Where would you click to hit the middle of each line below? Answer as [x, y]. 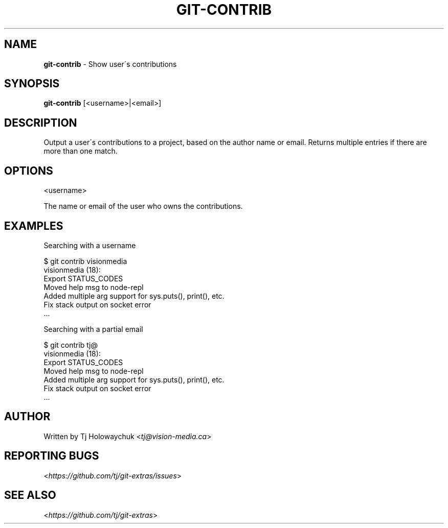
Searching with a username [90, 245]
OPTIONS [29, 171]
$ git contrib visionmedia [85, 261]
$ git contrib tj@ [71, 345]
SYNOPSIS [32, 84]
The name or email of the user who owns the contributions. [143, 206]
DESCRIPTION [41, 123]
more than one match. [81, 151]
